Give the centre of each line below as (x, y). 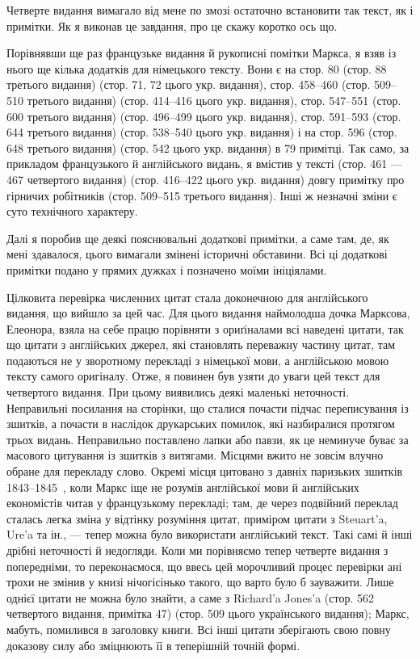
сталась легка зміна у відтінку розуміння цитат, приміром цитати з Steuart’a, (197, 518)
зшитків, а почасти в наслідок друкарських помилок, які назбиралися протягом (201, 424)
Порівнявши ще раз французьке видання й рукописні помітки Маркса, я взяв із (202, 53)
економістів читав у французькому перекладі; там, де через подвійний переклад (202, 503)
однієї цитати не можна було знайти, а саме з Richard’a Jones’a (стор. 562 (190, 597)
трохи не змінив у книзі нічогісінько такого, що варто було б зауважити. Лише (200, 582)
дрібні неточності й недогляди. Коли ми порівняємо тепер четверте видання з (197, 550)
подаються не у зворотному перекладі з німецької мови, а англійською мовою (198, 360)
